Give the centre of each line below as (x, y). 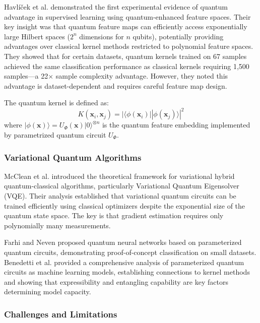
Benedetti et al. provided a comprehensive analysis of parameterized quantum (124, 262)
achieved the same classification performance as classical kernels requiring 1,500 (127, 66)
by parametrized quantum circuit (55, 135)
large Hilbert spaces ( (37, 36)
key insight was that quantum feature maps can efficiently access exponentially (126, 26)
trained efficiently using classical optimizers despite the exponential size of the (125, 205)
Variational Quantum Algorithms (73, 157)
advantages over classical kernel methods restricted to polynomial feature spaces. (129, 46)
